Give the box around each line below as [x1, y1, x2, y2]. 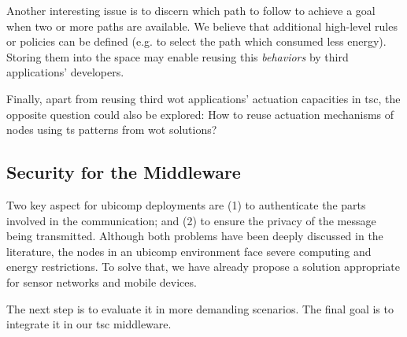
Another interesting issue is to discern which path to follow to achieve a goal [6, 2, 376, 18]
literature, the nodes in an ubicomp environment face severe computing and [6, 243, 372, 259]
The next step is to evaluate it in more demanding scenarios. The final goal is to [6, 300, 394, 317]
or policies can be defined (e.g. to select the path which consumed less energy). [6, 33, 387, 50]
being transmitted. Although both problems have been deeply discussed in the [6, 228, 383, 244]
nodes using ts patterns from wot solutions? [6, 121, 217, 138]
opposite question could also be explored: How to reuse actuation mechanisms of [6, 106, 394, 122]
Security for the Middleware [6, 160, 241, 184]
